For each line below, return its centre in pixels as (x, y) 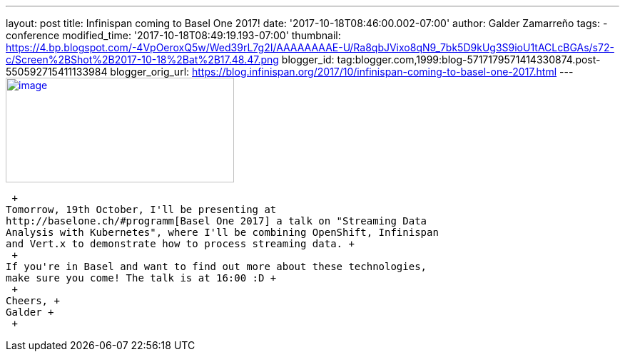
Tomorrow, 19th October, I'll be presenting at (141, 209)
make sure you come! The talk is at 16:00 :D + (141, 278)
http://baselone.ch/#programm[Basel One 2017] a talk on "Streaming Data (217, 221)
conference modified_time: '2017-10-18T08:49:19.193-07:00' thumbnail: (173, 35)
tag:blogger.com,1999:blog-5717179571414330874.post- (469, 59)
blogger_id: (308, 59)
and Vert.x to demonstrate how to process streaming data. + (180, 244)
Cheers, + (33, 301)
